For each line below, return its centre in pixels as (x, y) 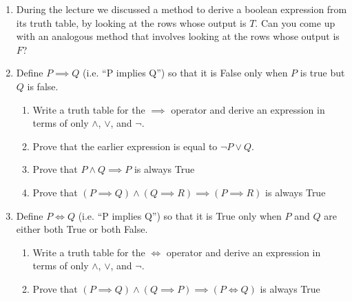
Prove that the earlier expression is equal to (125, 146)
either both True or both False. (82, 229)
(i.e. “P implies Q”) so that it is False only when (185, 73)
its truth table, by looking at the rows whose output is (131, 22)
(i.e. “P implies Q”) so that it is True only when (180, 215)
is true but (322, 73)
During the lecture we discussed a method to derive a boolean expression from (182, 9)
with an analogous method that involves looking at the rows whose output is (178, 36)
